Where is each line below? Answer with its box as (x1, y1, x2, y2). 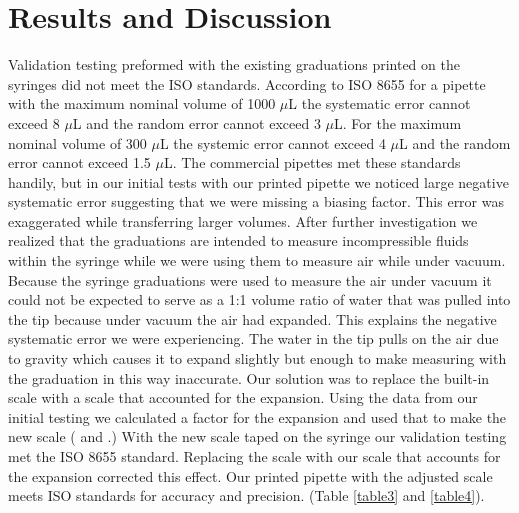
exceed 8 (8, 112, 60, 133)
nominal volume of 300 (8, 132, 147, 153)
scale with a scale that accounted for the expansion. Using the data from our (8, 387, 478, 408)
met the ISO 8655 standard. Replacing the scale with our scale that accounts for (8, 446, 501, 466)
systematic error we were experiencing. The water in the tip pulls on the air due (8, 328, 499, 349)
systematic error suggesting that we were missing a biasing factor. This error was (8, 191, 504, 212)
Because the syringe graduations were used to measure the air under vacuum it (8, 269, 492, 290)
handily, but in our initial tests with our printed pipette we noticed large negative (8, 171, 509, 192)
